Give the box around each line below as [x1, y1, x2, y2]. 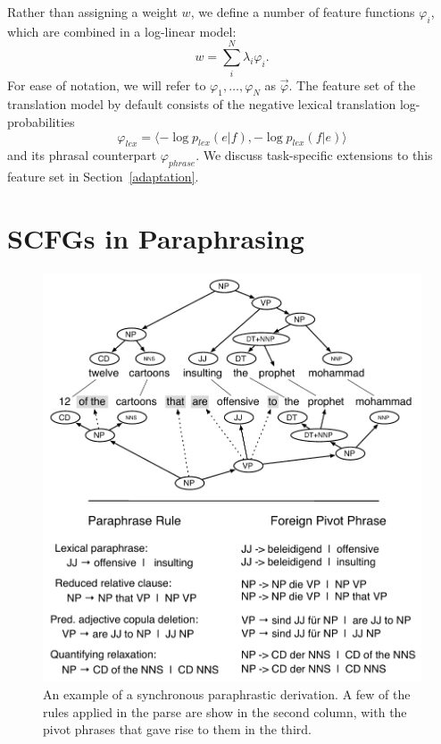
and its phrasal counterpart [7, 146, 157, 165]
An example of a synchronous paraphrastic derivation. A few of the [43, 685, 411, 704]
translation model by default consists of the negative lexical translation [7, 95, 396, 114]
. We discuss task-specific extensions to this [196, 146, 433, 165]
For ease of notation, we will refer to [7, 75, 206, 94]
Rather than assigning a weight [7, 3, 178, 21]
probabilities [7, 112, 75, 131]
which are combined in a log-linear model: [7, 21, 237, 40]
